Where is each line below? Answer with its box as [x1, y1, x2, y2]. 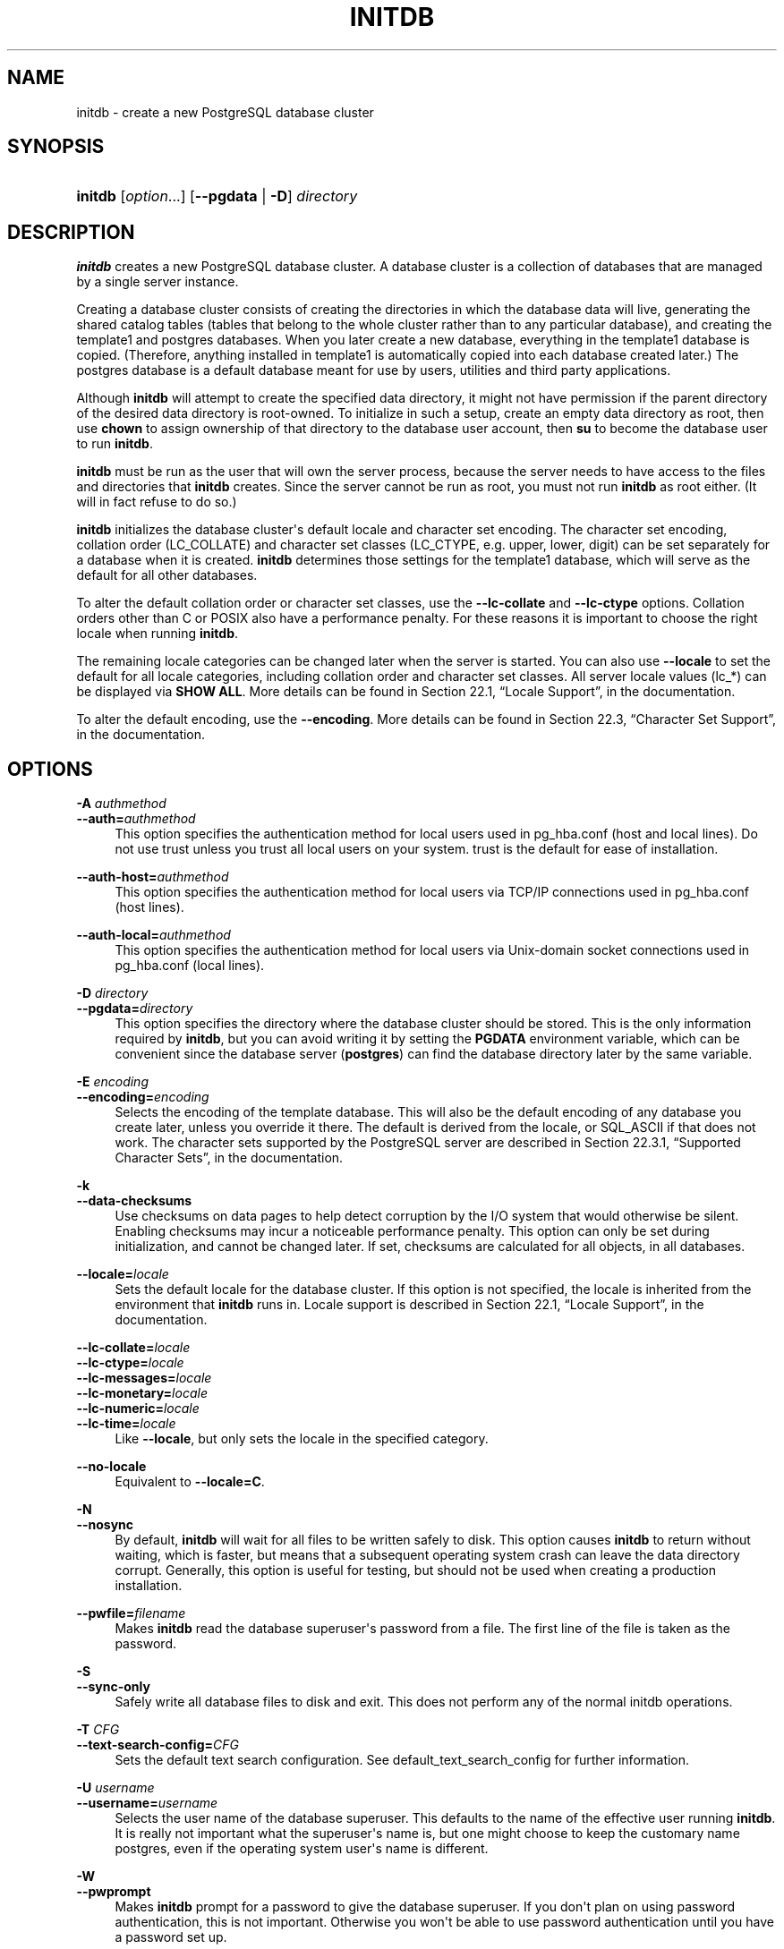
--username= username [76, 1795, 218, 1811]
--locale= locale [76, 1266, 169, 1282]
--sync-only [76, 1679, 150, 1695]
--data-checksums [76, 1193, 192, 1209]
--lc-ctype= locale [76, 1355, 184, 1371]
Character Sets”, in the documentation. [115, 1150, 344, 1166]
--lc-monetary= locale [76, 1385, 208, 1401]
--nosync [76, 1517, 134, 1533]
